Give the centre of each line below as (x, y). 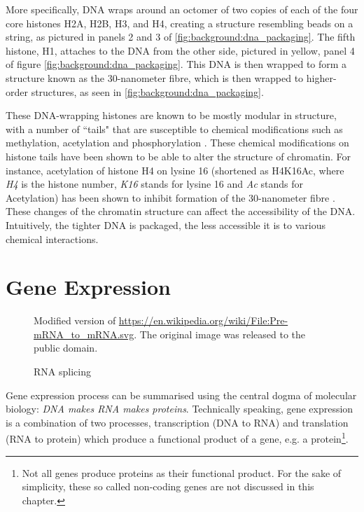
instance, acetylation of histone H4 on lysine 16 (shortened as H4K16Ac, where (175, 170)
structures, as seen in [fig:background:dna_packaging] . (147, 91)
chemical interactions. (52, 238)
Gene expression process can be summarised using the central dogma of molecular (181, 395)
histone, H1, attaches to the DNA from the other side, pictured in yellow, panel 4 (180, 50)
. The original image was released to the (219, 334)
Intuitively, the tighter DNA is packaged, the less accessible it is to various (166, 224)
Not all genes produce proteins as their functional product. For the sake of (182, 472)
